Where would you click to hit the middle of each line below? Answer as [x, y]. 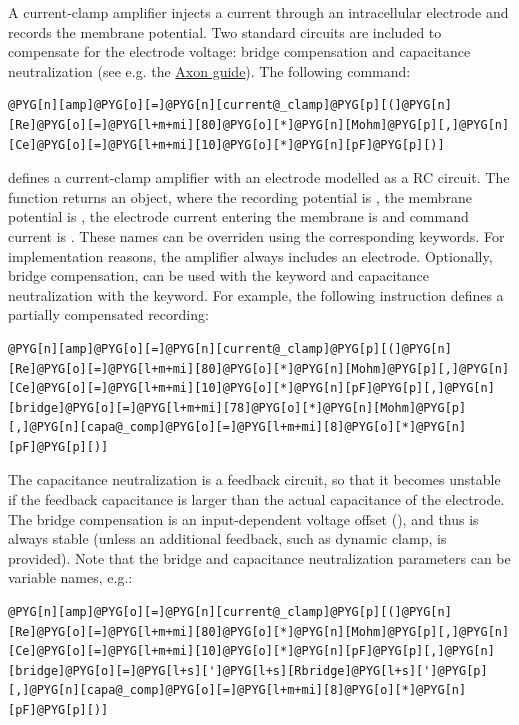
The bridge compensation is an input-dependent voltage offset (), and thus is [243, 518]
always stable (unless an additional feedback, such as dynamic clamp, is [227, 538]
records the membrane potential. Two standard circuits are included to [225, 31]
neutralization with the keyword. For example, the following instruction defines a [256, 294]
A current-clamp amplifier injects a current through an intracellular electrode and [258, 12]
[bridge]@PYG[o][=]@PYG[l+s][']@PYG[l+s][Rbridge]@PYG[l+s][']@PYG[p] [248, 670]
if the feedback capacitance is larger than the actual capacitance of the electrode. [256, 499]
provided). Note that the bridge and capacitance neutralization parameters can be [259, 557]
